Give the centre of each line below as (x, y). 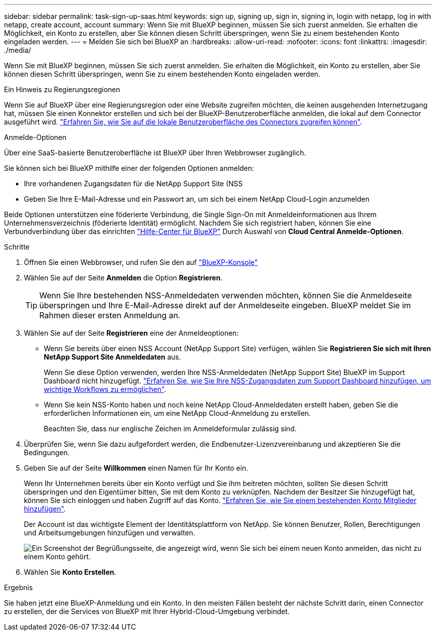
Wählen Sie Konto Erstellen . (70, 572)
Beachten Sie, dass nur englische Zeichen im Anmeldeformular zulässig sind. (170, 429)
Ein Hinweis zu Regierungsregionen (62, 89)
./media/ (18, 50)
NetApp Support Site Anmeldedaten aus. (112, 357)
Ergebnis (18, 587)
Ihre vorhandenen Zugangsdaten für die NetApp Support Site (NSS (133, 184)
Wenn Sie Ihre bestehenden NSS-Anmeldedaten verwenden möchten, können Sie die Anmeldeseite (226, 295)
